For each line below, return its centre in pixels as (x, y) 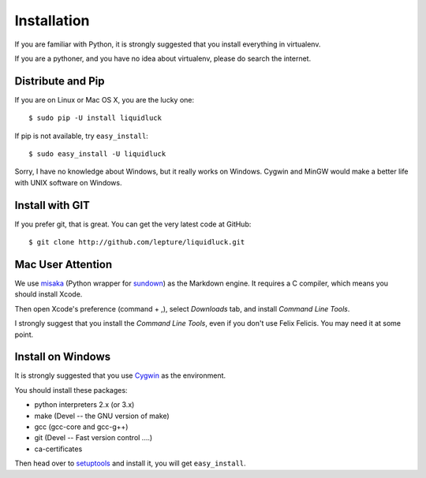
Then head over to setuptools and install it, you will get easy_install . (130, 463)
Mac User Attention (64, 264)
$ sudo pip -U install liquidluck (95, 118)
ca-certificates (58, 449)
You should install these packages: (71, 390)
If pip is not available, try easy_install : (82, 136)
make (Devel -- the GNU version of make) (102, 416)
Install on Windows (62, 357)
